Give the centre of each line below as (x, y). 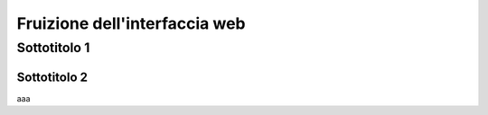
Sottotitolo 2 (52, 77)
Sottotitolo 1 (53, 48)
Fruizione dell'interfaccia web (131, 23)
